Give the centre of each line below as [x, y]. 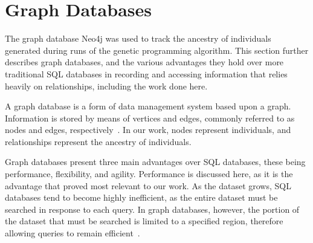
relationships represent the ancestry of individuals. [98, 141]
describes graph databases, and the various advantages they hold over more [144, 62]
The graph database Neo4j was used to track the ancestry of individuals [138, 38]
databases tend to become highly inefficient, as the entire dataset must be [141, 197]
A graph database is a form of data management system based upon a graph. [148, 106]
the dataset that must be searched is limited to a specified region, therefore [144, 221]
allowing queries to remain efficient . [73, 233]
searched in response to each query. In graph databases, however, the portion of [152, 209]
